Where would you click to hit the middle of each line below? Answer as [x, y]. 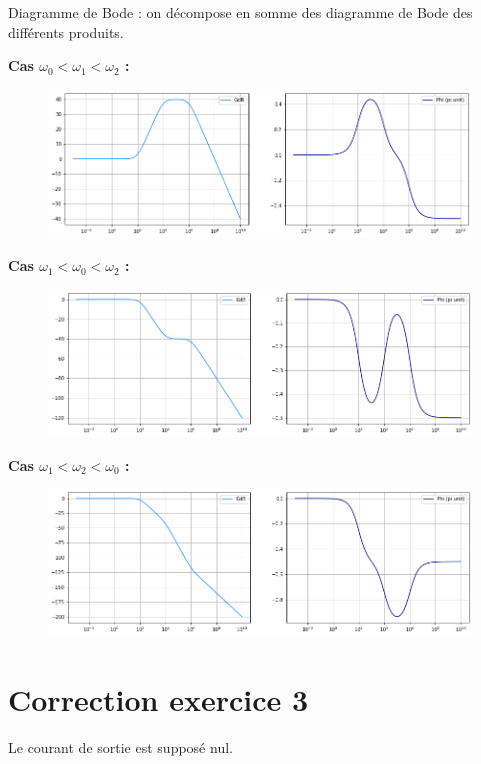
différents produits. [66, 31]
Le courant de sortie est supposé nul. [120, 747]
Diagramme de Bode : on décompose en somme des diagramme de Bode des [240, 12]
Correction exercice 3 [158, 699]
